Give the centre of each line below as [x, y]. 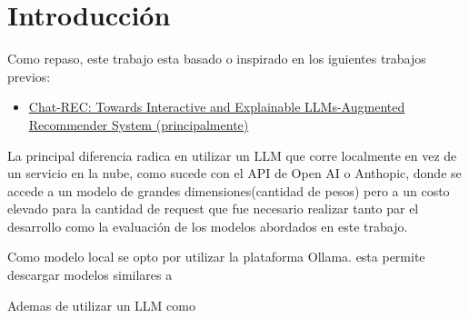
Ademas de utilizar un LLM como [101, 305]
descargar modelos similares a [90, 275]
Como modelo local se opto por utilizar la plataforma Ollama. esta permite [216, 257]
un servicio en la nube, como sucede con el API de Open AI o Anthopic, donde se [234, 173]
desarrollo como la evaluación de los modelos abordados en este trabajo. [208, 226]
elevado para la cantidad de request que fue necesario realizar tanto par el [213, 209]
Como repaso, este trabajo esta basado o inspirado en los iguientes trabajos [217, 59]
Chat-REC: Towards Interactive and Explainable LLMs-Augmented [217, 107]
